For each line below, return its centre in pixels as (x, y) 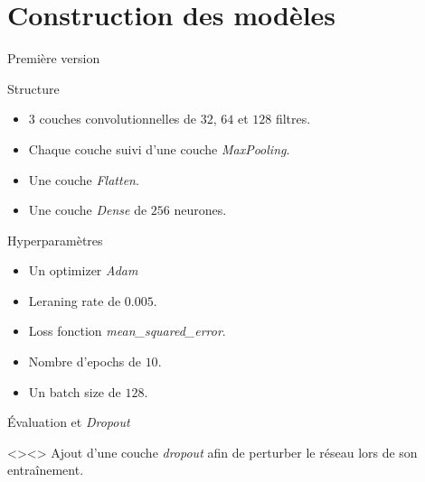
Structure (33, 88)
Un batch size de (75, 391)
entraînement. (46, 470)
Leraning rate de (75, 300)
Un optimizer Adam (83, 270)
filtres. (293, 119)
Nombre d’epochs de (85, 361)
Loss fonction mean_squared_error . (127, 331)
